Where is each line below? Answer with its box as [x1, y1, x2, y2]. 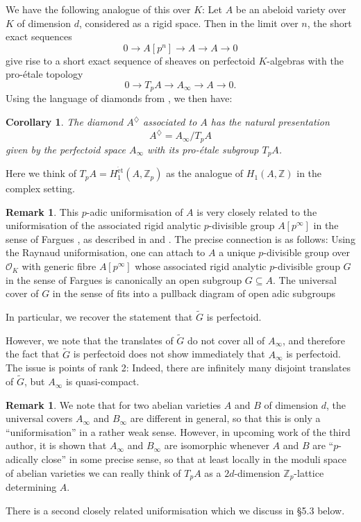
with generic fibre [22, 259, 96, 273]
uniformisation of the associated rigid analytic [6, 218, 201, 233]
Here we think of [6, 166, 76, 180]
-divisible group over [263, 245, 351, 260]
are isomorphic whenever [164, 438, 269, 453]
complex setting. [6, 181, 76, 196]
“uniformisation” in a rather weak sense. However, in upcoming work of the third [6, 424, 351, 439]
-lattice [294, 465, 324, 480]
